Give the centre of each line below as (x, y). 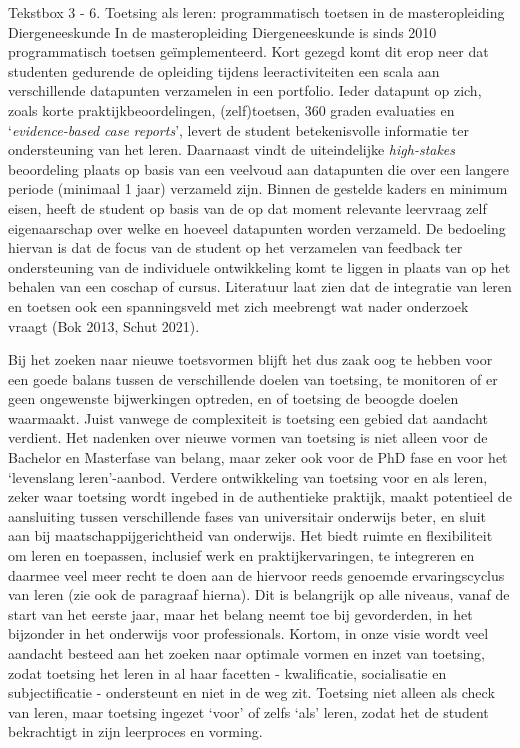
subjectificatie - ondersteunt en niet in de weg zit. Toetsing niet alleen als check (251, 692)
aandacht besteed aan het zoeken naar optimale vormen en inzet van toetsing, (246, 653)
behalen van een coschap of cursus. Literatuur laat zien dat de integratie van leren (260, 286)
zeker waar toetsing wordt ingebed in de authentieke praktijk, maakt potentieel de (260, 496)
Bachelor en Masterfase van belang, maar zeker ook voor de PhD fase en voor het (258, 457)
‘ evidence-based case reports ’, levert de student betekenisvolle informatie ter (238, 129)
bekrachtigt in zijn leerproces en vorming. (135, 731)
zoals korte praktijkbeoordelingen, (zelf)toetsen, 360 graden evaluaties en (231, 109)
